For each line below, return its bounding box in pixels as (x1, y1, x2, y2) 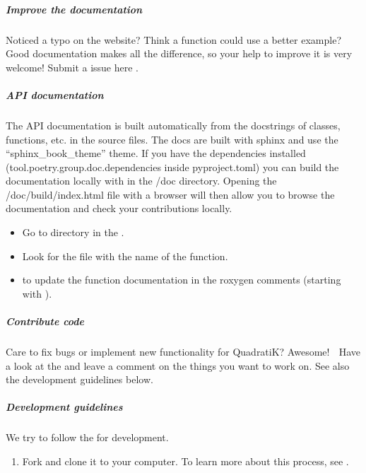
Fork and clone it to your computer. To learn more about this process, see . (22, 453, 349, 468)
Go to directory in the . (22, 225, 124, 240)
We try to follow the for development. (6, 430, 169, 445)
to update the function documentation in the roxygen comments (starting (22, 272, 341, 287)
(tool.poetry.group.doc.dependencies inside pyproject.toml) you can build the (6, 159, 339, 174)
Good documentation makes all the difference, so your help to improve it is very (6, 46, 353, 61)
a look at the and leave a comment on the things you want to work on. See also (6, 358, 350, 373)
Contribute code (6, 314, 84, 329)
